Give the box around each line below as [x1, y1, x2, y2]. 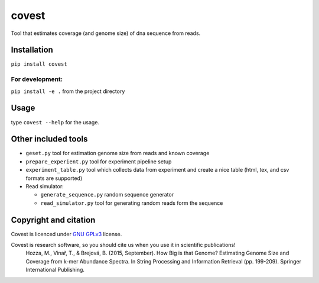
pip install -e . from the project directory [11, 88, 125, 95]
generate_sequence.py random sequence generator [40, 191, 174, 198]
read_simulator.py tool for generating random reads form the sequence [40, 199, 223, 207]
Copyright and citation [11, 215, 96, 225]
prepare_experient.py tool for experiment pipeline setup [25, 157, 172, 165]
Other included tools [11, 134, 88, 144]
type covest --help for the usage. [11, 118, 100, 126]
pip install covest [11, 61, 67, 67]
